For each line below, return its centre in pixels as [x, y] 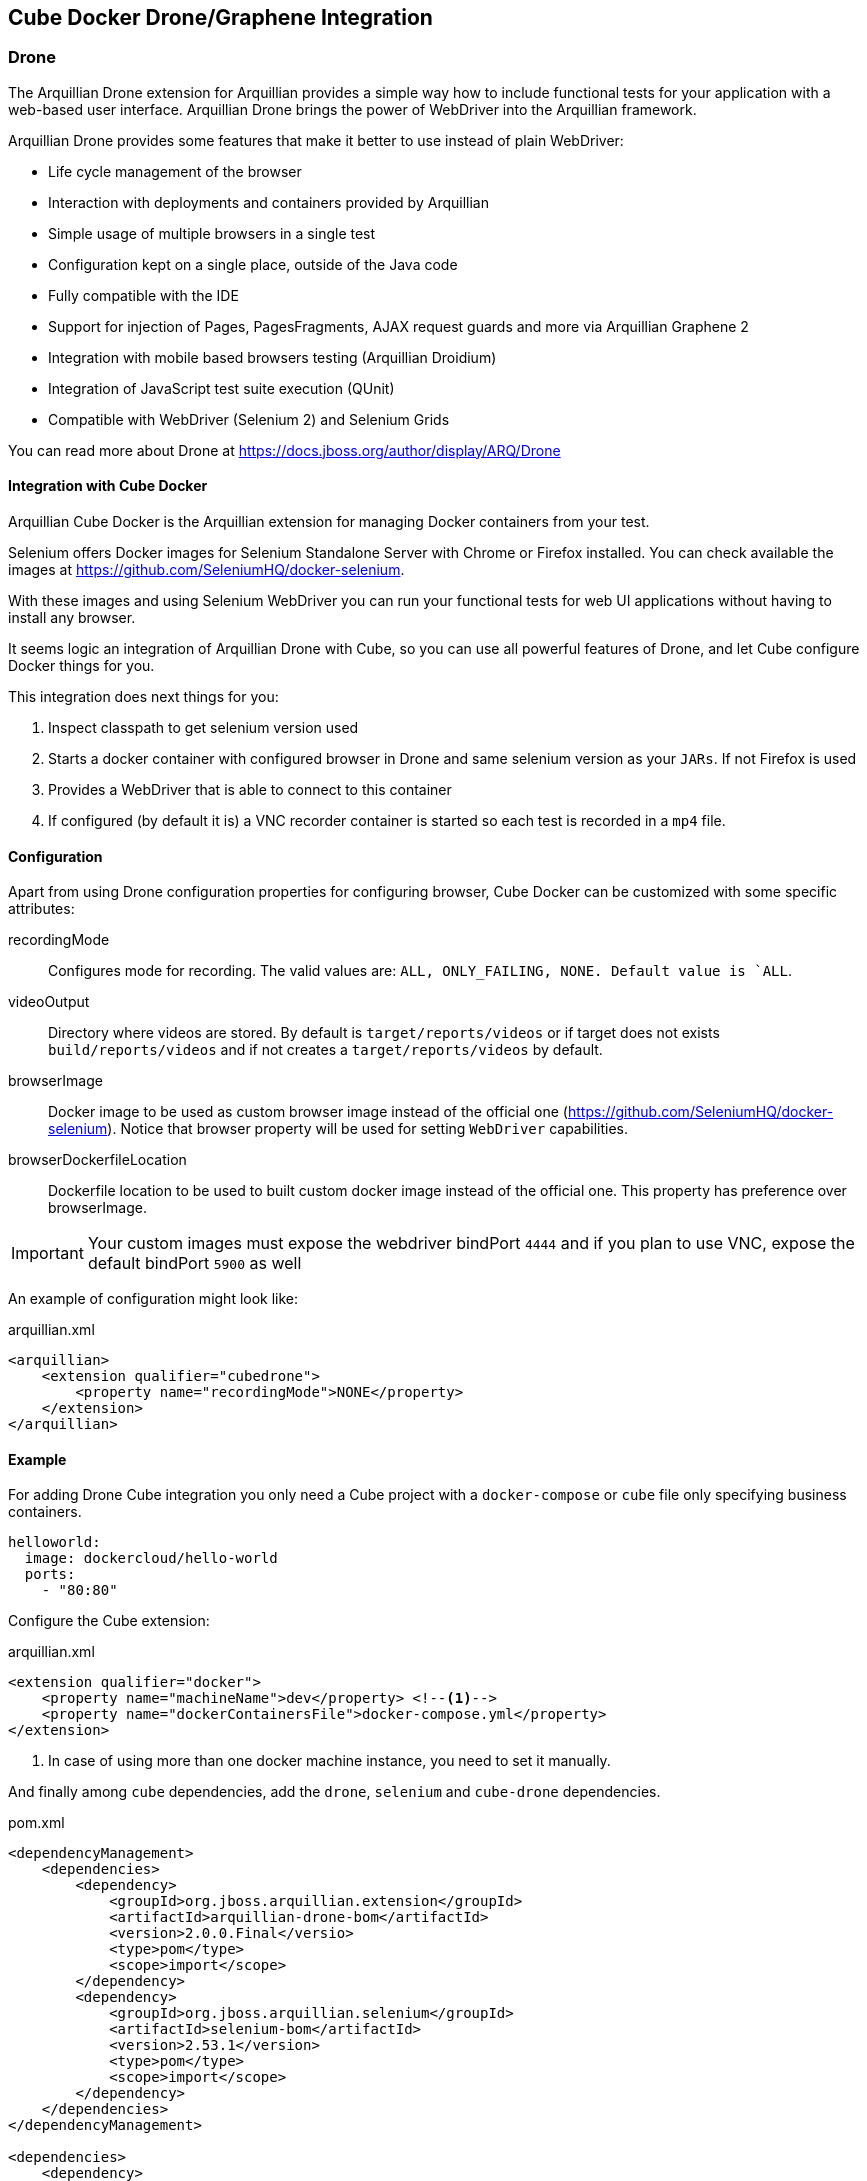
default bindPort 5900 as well [194, 1263]
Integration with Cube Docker [108, 486]
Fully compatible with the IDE [143, 295]
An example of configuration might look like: [153, 1299]
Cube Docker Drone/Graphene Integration [220, 17]
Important [47, 1253]
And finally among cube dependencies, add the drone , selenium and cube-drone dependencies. [334, 1792]
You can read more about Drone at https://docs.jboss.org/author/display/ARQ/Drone [284, 450]
